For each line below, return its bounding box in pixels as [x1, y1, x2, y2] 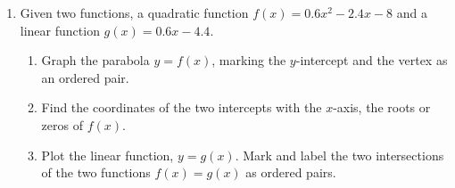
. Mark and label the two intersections [235, 145, 444, 164]
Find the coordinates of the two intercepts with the [41, 98, 322, 117]
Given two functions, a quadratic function [20, 4, 249, 21]
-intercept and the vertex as [295, 51, 448, 69]
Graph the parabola [41, 51, 150, 69]
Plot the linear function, [41, 145, 174, 164]
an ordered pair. [41, 68, 129, 86]
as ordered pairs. [245, 163, 336, 182]
